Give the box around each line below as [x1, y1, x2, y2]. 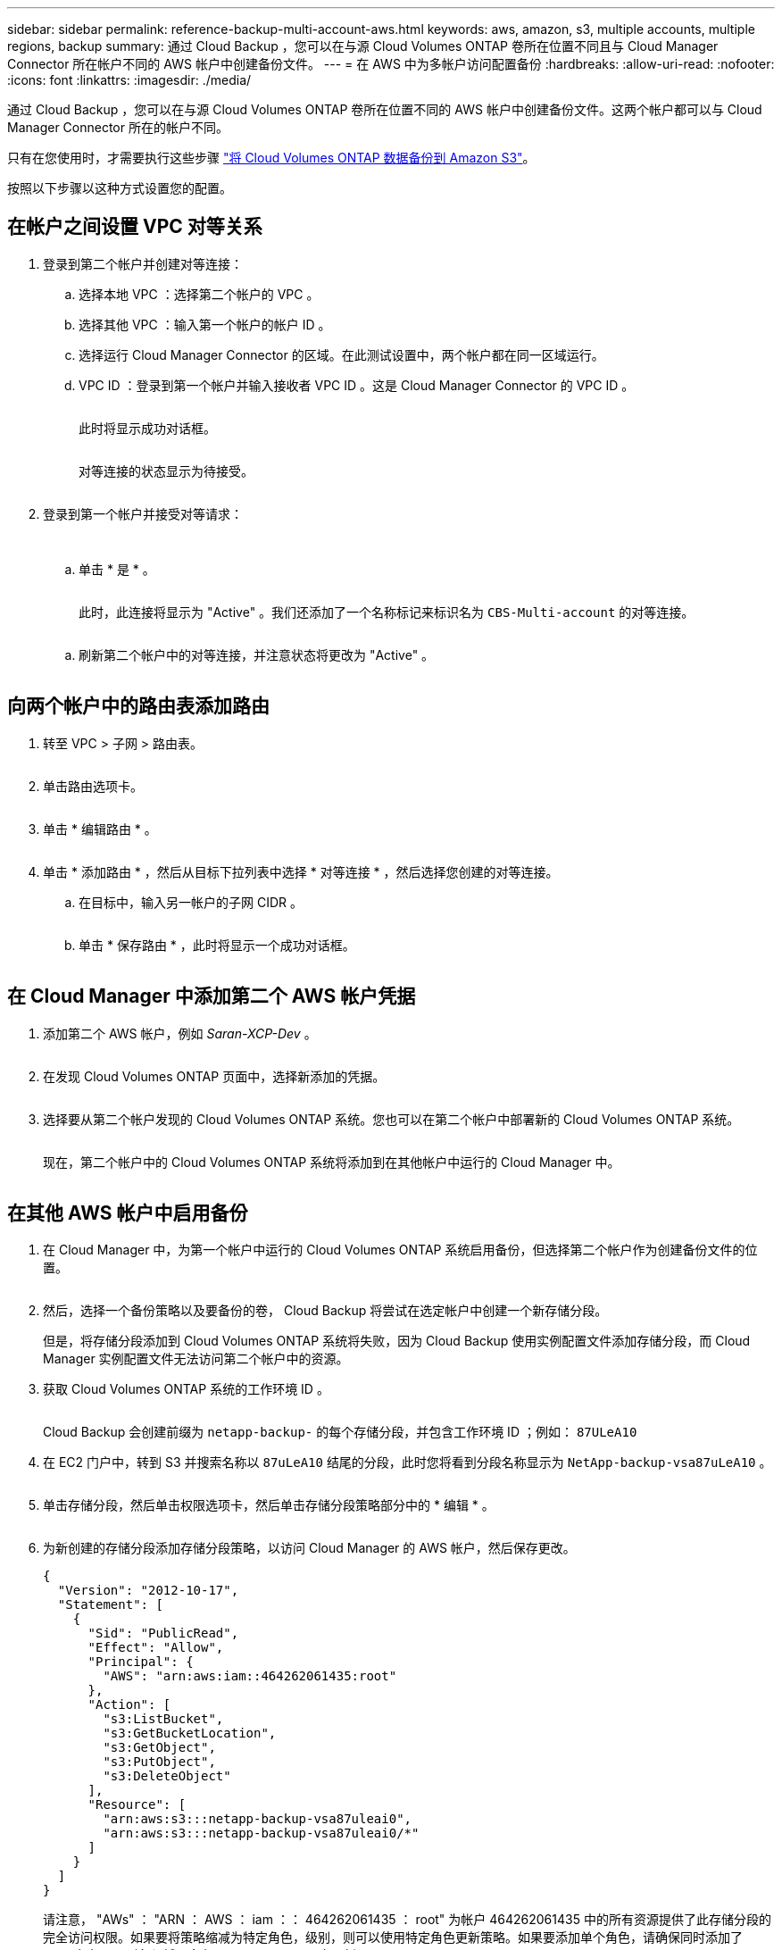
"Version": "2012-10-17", [57, 1583, 239, 1598]
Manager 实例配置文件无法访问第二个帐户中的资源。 [43, 1351, 349, 1367]
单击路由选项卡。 [43, 778, 143, 794]
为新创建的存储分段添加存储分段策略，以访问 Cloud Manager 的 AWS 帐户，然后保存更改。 [43, 1540, 576, 1556]
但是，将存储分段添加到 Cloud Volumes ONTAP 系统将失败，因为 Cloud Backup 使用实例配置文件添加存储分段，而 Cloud [43, 1333, 751, 1349]
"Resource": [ [87, 1797, 187, 1812]
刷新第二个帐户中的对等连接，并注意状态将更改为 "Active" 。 [79, 646, 435, 662]
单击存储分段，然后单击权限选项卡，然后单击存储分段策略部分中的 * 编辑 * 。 [43, 1497, 495, 1513]
